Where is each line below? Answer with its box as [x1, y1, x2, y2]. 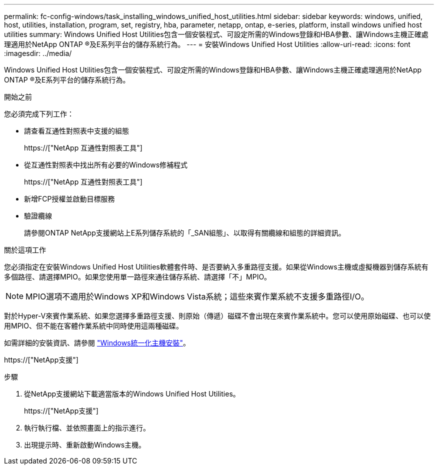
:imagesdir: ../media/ [4, 49, 72, 57]
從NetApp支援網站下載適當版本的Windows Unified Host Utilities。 [24, 389, 240, 398]
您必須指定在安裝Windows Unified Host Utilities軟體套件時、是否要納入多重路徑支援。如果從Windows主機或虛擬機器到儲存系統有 [4, 262, 428, 271]
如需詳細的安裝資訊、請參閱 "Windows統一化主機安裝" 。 [4, 338, 190, 347]
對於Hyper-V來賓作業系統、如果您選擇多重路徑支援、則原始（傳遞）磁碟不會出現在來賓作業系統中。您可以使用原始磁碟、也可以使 [4, 311, 431, 320]
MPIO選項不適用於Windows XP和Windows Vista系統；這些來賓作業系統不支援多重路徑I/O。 [25, 291, 369, 301]
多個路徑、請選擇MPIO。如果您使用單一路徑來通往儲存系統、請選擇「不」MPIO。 [4, 272, 271, 281]
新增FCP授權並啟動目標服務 [24, 194, 115, 203]
